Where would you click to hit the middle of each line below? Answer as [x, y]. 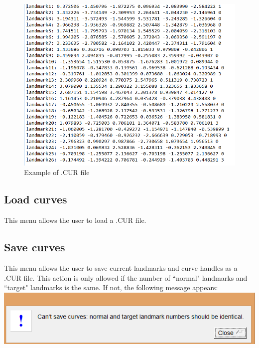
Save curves [35, 247]
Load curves [36, 199]
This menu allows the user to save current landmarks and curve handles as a [121, 268]
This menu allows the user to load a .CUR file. [75, 220]
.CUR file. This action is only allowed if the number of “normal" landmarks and [126, 277]
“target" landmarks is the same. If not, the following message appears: [111, 287]
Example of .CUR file [57, 172]
